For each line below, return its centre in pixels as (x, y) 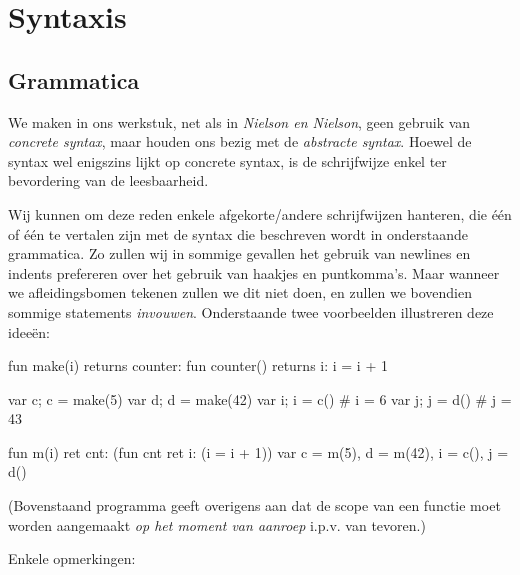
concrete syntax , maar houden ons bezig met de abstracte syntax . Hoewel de (240, 141)
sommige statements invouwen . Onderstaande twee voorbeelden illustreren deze (251, 311)
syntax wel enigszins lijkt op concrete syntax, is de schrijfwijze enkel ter (227, 160)
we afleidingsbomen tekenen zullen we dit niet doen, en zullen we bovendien (240, 292)
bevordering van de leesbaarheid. (108, 180)
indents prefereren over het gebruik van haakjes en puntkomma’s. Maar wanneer (254, 272)
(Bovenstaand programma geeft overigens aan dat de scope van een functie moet (254, 505)
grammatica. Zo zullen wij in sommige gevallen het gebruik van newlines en (239, 253)
